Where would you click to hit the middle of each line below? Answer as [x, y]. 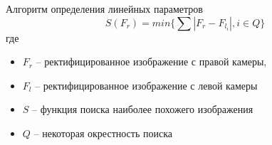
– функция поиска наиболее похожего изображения [143, 109]
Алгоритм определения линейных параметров [104, 9]
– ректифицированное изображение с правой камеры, [151, 61]
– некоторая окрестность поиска [103, 133]
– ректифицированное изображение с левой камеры [146, 85]
